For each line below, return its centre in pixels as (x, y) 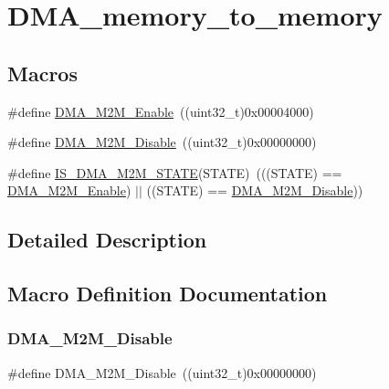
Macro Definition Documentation (168, 294)
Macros (42, 73)
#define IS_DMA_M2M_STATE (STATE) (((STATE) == (175, 172)
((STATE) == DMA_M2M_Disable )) (255, 190)
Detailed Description (107, 240)
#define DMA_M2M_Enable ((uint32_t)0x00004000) (161, 111)
